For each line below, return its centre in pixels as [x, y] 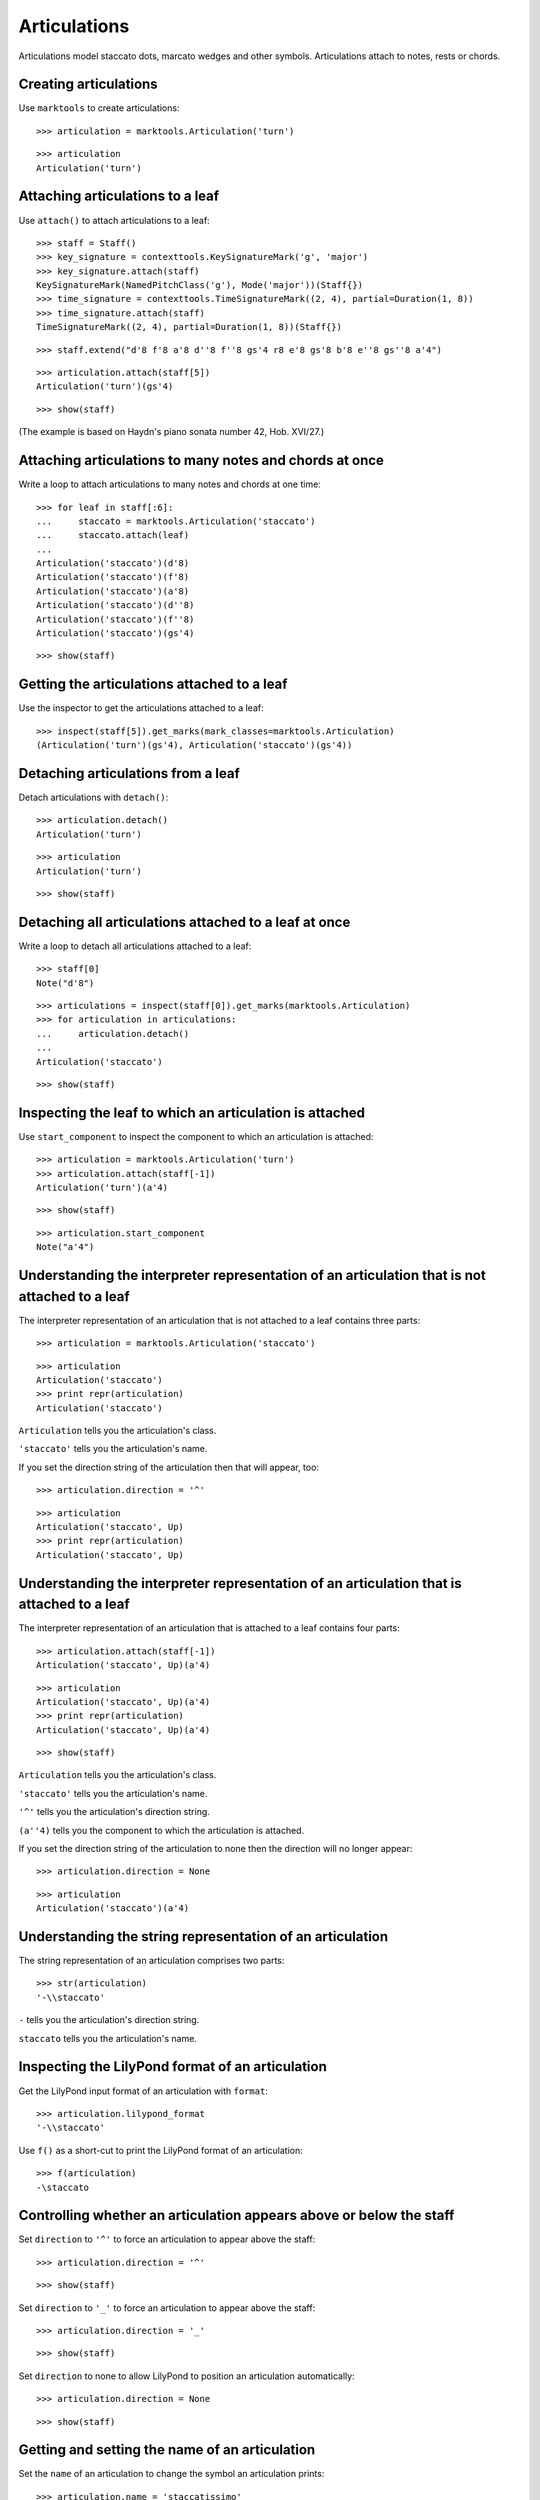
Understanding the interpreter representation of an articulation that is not [252, 1275]
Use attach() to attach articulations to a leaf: [114, 220]
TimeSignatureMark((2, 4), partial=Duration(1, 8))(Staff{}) [189, 327]
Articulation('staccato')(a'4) [113, 1908]
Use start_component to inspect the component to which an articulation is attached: [196, 1136]
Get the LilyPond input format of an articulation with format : [143, 2091]
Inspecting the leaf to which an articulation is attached [191, 1112]
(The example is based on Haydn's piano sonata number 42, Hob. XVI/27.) [171, 432]
